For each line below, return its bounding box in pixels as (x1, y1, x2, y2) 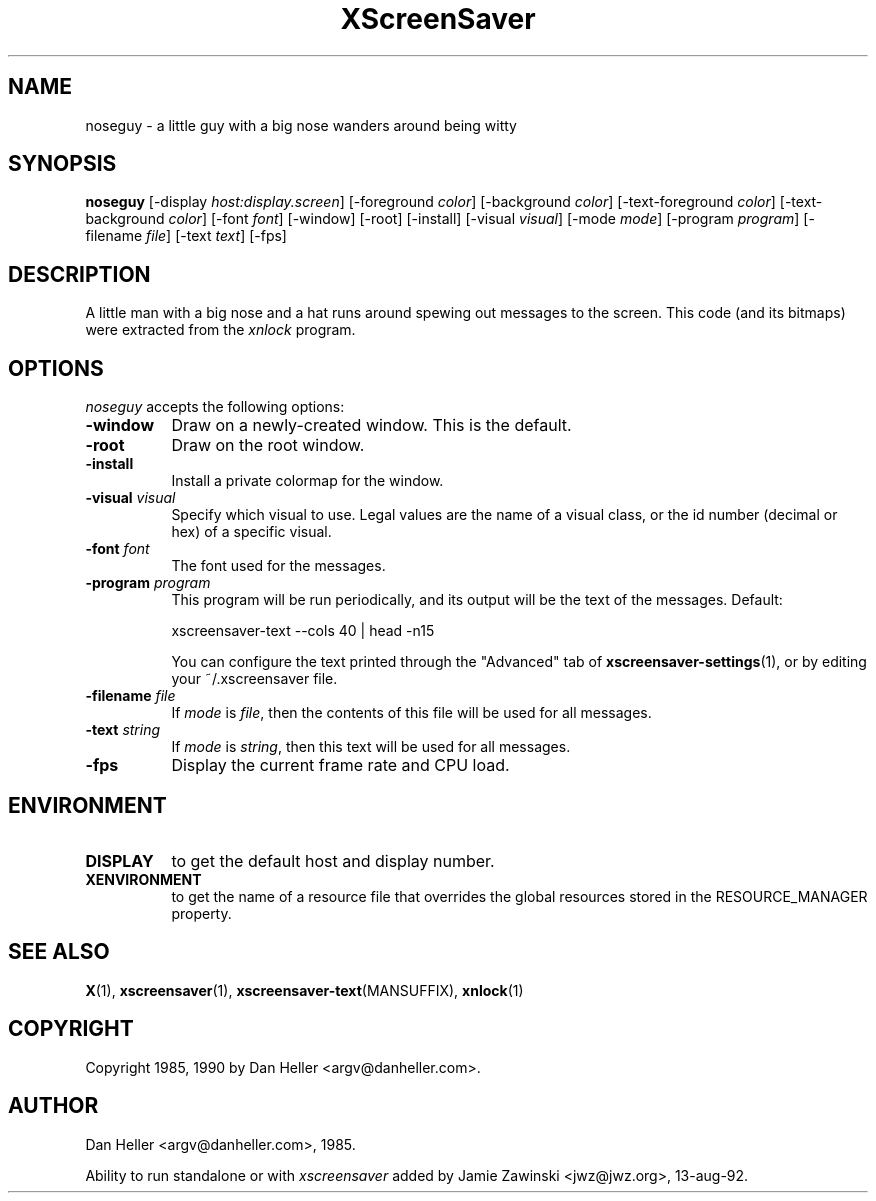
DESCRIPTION (8, 261, 151, 287)
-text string (85, 721, 161, 739)
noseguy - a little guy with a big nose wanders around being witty (85, 116, 517, 134)
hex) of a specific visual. (171, 523, 332, 541)
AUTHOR (8, 1093, 99, 1119)
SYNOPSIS (8, 151, 117, 177)
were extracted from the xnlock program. (85, 321, 356, 339)
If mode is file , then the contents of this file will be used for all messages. (171, 704, 652, 722)
